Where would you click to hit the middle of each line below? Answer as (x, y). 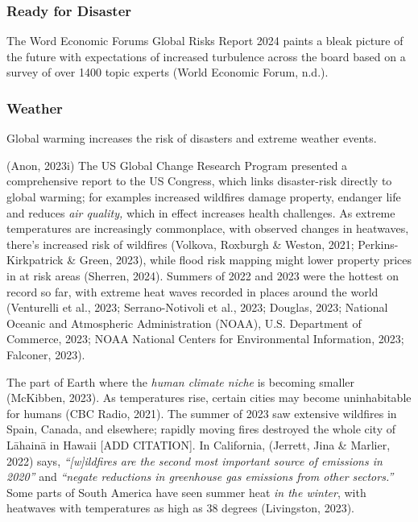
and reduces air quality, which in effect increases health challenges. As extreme (201, 212)
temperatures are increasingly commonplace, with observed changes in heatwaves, (208, 228)
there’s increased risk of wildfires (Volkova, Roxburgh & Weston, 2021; (180, 244)
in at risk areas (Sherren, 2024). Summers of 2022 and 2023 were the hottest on (203, 275)
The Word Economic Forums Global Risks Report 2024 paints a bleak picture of (205, 41)
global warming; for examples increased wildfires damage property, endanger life (204, 197)
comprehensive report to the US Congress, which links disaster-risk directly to (199, 181)
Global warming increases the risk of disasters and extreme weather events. (192, 138)
